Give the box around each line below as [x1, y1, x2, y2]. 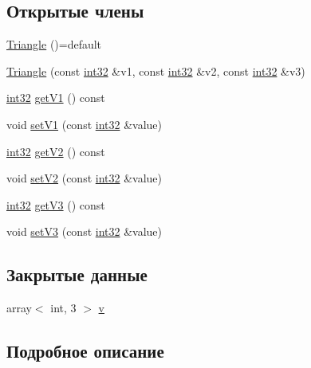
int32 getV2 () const [6, 143, 105, 159]
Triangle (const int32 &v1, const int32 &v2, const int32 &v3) [6, 62, 305, 79]
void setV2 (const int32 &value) [6, 170, 162, 186]
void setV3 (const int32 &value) [6, 223, 162, 240]
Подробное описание [6, 339, 164, 363]
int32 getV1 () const [6, 89, 105, 106]
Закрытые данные [6, 262, 148, 287]
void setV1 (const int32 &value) [6, 115, 162, 132]
